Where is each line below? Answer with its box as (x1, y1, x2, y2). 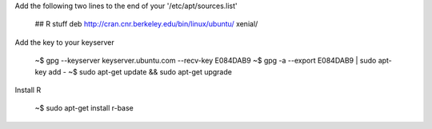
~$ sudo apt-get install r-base (34, 103, 134, 113)
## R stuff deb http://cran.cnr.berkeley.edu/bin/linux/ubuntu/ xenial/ (34, 19, 258, 29)
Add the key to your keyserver (14, 37, 115, 47)
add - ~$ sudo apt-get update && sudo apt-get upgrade (48, 67, 232, 76)
